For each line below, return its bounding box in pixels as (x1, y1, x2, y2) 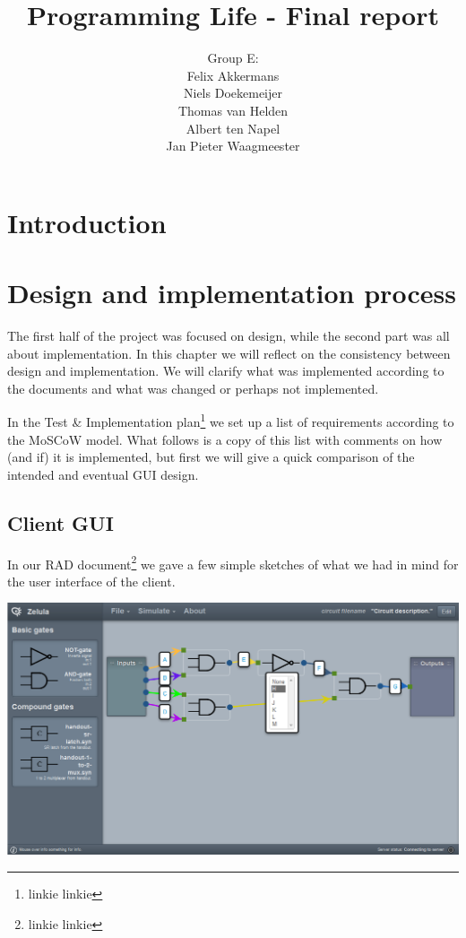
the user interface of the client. (7, 571, 176, 590)
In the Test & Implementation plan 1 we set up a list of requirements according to (7, 410, 454, 431)
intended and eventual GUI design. (7, 465, 199, 483)
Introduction (7, 204, 167, 240)
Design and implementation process (7, 274, 456, 311)
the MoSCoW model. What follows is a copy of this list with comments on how (7, 430, 443, 448)
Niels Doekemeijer (184, 83, 282, 102)
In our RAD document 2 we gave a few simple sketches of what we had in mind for (7, 552, 459, 573)
